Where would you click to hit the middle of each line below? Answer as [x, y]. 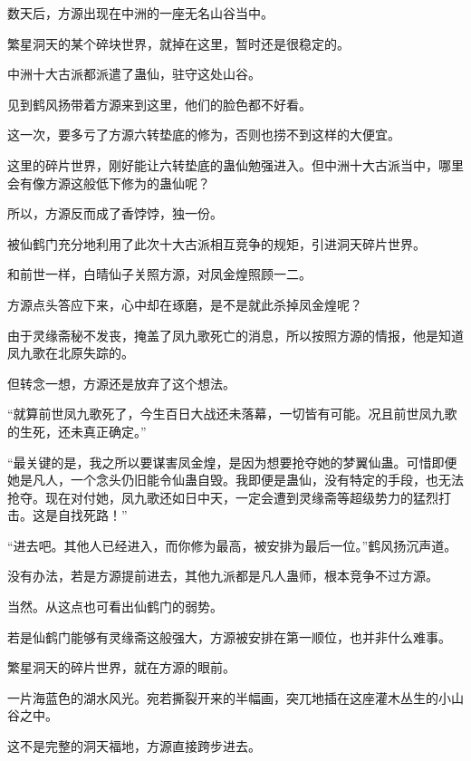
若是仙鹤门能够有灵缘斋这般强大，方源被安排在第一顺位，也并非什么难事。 [229, 636]
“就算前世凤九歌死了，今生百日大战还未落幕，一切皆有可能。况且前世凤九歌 [232, 414]
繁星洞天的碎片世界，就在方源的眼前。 [121, 667]
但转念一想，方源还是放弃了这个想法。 [121, 383]
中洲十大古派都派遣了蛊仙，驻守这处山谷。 [134, 74]
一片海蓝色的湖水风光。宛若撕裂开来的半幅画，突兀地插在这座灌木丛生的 [223, 697]
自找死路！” [92, 515]
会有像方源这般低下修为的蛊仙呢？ [109, 183]
